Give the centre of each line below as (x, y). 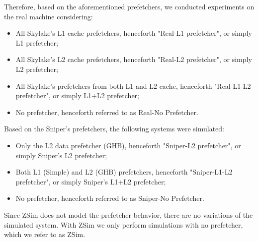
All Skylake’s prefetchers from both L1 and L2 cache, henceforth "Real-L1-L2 (133, 86)
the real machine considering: (48, 16)
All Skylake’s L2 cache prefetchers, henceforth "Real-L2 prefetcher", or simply (134, 59)
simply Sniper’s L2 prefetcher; (61, 155)
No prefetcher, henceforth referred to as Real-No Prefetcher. (107, 112)
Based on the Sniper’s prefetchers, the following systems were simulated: (114, 129)
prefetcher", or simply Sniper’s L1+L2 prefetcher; (91, 181)
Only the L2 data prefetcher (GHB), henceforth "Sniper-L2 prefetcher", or (128, 145)
